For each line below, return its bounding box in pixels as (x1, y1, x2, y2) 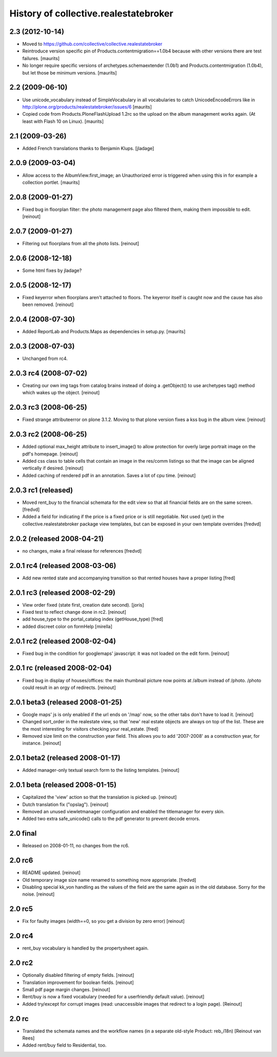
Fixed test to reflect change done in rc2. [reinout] (22, 609, 127, 615)
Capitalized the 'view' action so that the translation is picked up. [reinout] (22, 794, 177, 800)
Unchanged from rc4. (22, 355, 68, 362)
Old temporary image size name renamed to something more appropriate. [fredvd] (22, 877, 196, 883)
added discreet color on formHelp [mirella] (22, 623, 112, 629)
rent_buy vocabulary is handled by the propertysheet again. (22, 945, 149, 951)
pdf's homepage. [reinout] (22, 450, 78, 457)
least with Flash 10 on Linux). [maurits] (22, 118, 104, 124)
